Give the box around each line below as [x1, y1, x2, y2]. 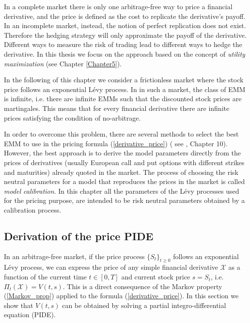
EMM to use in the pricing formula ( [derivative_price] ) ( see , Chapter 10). [4, 138, 228, 148]
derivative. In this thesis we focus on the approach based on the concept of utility [4, 48, 245, 59]
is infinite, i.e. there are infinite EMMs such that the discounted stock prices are [4, 93, 242, 104]
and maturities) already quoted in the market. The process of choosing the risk [4, 167, 238, 177]
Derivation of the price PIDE [4, 228, 154, 243]
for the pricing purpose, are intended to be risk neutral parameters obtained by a [4, 195, 245, 205]
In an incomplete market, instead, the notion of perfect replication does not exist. [4, 20, 246, 31]
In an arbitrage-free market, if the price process [4, 251, 145, 261]
